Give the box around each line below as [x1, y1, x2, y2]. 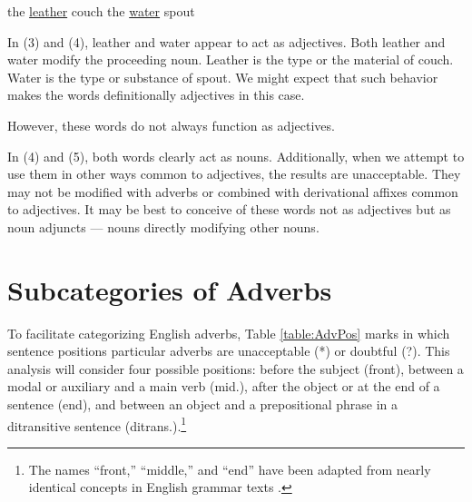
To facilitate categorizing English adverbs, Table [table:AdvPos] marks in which [7, 323, 450, 342]
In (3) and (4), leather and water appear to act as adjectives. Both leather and [7, 32, 446, 51]
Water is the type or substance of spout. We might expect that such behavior [7, 67, 438, 86]
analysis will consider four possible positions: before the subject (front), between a [7, 359, 464, 378]
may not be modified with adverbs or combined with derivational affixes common [7, 182, 458, 201]
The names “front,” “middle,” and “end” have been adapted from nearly [28, 459, 431, 478]
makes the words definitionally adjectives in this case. [7, 85, 305, 104]
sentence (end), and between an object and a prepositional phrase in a [7, 395, 398, 414]
